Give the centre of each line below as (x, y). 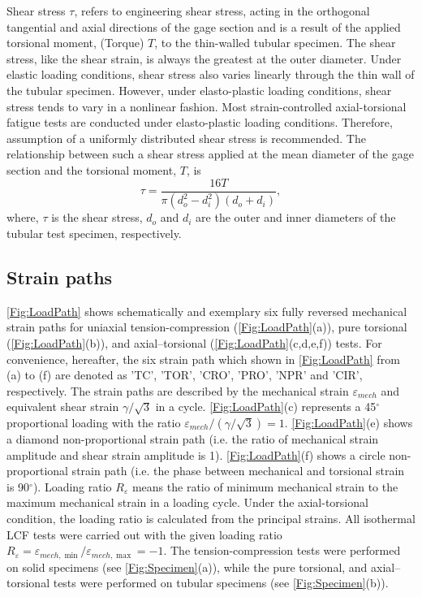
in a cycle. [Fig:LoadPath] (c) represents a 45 (266, 407)
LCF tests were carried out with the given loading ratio (144, 534)
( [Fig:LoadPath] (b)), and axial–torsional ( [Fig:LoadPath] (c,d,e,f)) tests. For (194, 343)
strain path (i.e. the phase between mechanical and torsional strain (238, 471)
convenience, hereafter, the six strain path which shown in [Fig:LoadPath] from (203, 359)
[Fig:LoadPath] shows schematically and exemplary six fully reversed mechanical (207, 311)
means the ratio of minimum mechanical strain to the (265, 486)
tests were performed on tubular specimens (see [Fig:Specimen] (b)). (221, 583)
